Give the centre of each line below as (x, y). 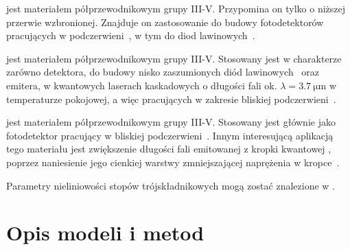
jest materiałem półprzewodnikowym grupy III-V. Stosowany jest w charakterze (174, 58)
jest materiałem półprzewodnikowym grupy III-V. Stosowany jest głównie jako (171, 122)
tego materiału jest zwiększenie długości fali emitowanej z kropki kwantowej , (169, 149)
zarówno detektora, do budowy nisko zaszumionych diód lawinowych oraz (163, 72)
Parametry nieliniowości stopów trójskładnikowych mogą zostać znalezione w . (171, 185)
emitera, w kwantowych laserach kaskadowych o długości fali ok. (142, 85)
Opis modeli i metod (105, 232)
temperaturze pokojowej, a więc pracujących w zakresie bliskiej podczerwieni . (171, 99)
